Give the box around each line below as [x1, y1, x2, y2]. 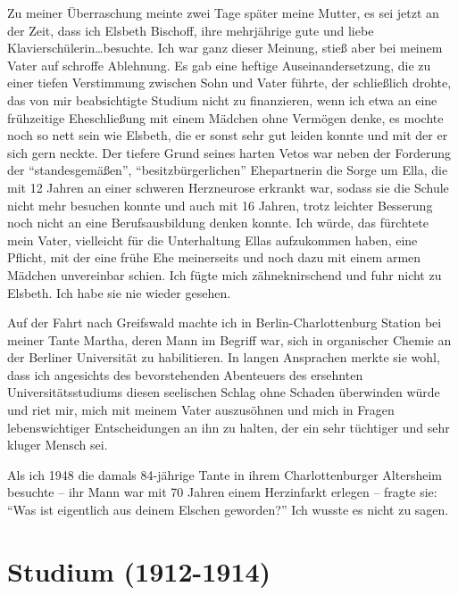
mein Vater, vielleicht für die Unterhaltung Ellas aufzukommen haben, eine [7, 230, 418, 249]
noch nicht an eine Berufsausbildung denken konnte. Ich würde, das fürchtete [7, 213, 429, 232]
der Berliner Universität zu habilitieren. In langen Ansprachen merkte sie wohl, [7, 348, 440, 367]
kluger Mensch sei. [7, 435, 108, 454]
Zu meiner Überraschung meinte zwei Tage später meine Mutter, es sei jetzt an [7, 4, 439, 21]
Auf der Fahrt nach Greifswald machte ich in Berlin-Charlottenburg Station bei [7, 313, 442, 332]
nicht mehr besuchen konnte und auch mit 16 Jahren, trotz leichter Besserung [7, 195, 433, 214]
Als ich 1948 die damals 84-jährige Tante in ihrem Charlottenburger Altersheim [7, 465, 442, 483]
